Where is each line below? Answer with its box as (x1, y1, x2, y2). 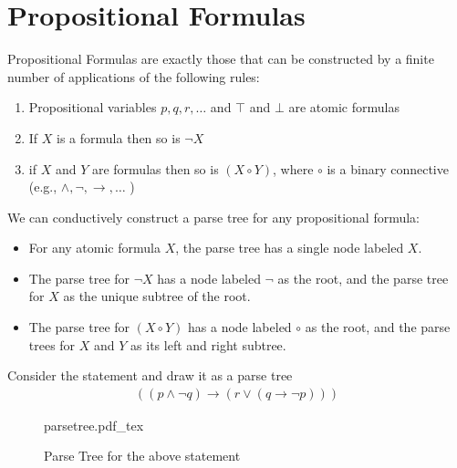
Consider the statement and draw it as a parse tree (7, 366, 293, 385)
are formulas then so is (91, 159, 219, 178)
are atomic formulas (288, 98, 400, 117)
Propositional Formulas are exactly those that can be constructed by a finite (7, 49, 434, 68)
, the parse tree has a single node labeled (175, 238, 404, 257)
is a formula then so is (57, 128, 181, 147)
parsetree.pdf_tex (44, 415, 144, 434)
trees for (28, 335, 76, 354)
